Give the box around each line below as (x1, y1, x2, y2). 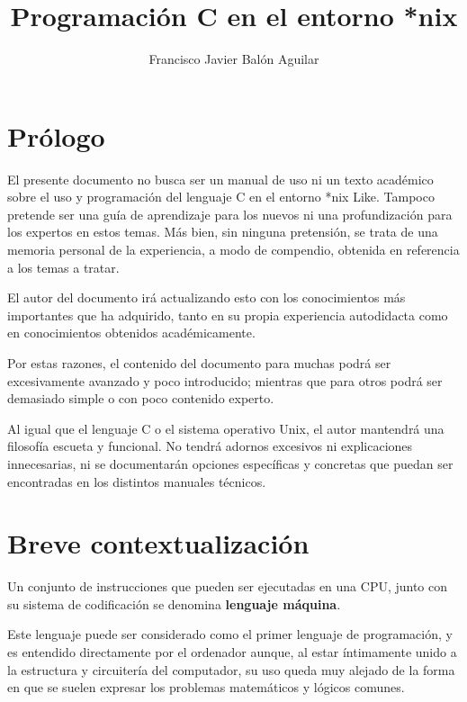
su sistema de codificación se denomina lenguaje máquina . (7, 594, 341, 613)
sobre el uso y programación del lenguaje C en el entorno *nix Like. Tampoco (7, 187, 435, 206)
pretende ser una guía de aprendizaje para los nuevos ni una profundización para (7, 204, 453, 223)
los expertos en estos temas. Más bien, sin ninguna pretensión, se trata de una (7, 222, 438, 241)
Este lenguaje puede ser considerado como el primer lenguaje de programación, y (7, 625, 453, 643)
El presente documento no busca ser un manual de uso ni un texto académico (7, 169, 434, 188)
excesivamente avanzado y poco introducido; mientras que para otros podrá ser (7, 371, 443, 390)
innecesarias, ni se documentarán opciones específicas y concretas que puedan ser (7, 454, 454, 472)
